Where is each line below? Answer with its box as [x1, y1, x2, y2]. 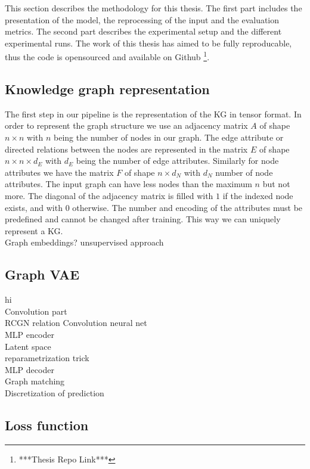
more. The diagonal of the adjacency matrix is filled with [5, 189, 213, 201]
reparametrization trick [5, 352, 89, 364]
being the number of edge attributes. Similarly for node [76, 154, 279, 167]
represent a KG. [5, 224, 63, 237]
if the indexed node [222, 189, 293, 201]
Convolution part [5, 305, 67, 317]
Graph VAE [5, 265, 80, 284]
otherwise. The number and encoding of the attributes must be [72, 201, 303, 213]
